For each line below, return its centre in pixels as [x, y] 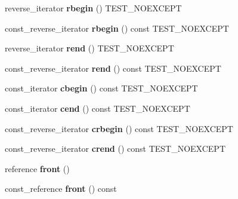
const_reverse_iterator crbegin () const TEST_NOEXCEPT [119, 128]
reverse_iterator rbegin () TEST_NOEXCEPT [93, 8]
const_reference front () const [61, 189]
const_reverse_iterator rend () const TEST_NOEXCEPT [113, 68]
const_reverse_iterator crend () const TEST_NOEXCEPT [115, 149]
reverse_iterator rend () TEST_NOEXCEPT [89, 48]
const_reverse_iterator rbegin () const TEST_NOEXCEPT [117, 28]
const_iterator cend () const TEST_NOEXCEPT [98, 108]
